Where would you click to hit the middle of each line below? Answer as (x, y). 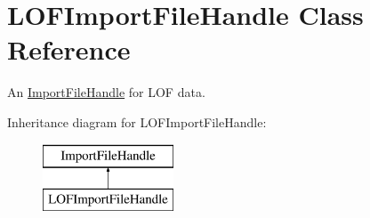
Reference (69, 49)
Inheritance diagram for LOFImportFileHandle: (137, 121)
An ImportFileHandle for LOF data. (106, 92)
